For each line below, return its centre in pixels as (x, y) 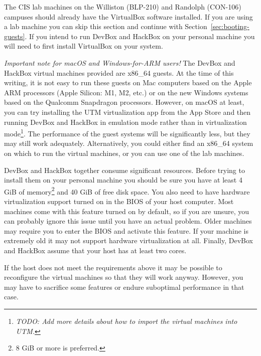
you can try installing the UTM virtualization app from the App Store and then (127, 112)
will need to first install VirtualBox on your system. (84, 46)
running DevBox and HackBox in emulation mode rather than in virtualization (125, 122)
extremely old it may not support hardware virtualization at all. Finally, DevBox (128, 240)
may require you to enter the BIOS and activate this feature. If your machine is (126, 230)
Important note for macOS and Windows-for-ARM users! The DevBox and (120, 62)
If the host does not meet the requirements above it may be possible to (113, 267)
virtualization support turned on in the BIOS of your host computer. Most (119, 201)
